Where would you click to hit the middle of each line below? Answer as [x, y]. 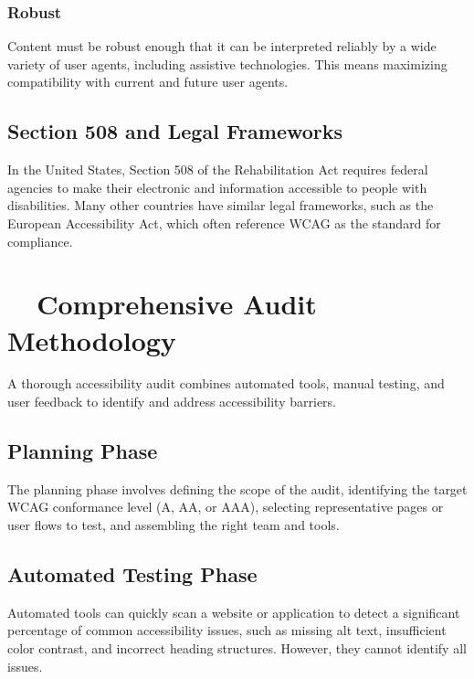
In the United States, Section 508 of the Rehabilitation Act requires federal [218, 170]
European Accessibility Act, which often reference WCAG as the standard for [224, 223]
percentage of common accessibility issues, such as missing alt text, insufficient [227, 630]
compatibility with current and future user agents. [148, 82]
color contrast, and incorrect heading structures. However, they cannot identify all [237, 648]
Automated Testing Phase [132, 574]
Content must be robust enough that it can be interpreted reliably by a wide [222, 46]
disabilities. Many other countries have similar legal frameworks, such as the [221, 205]
